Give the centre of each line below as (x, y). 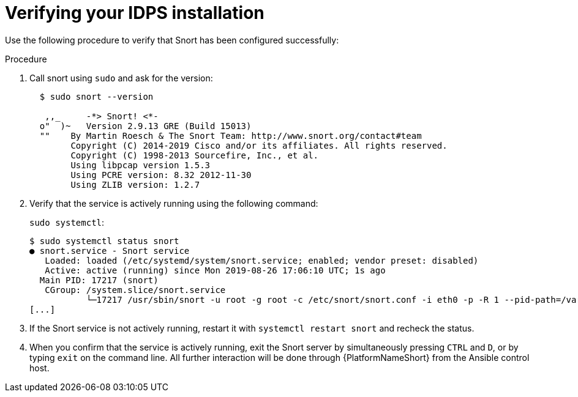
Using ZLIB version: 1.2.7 (135, 184)
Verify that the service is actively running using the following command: (174, 203)
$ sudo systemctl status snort (104, 241)
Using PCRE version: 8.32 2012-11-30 (161, 175)
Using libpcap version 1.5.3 (141, 165)
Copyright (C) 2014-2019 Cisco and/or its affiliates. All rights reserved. (259, 145)
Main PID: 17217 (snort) (99, 280)
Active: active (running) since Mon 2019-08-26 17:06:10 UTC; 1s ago (215, 270)
